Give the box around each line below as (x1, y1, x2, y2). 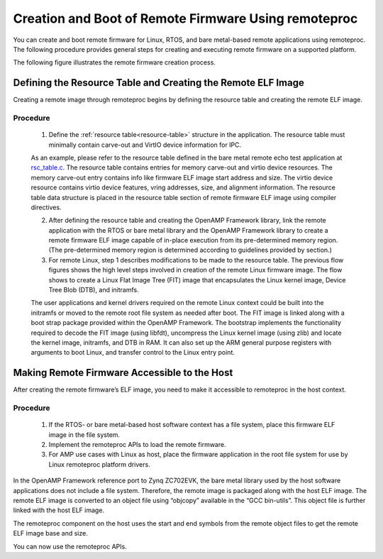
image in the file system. (48, 430, 121, 439)
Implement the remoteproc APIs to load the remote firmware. (48, 441, 226, 449)
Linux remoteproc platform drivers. (48, 460, 150, 468)
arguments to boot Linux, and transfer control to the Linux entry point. (30, 348, 235, 357)
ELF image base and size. (13, 529, 88, 538)
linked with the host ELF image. (13, 506, 105, 514)
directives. (30, 203, 62, 211)
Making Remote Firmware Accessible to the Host (13, 367, 233, 379)
